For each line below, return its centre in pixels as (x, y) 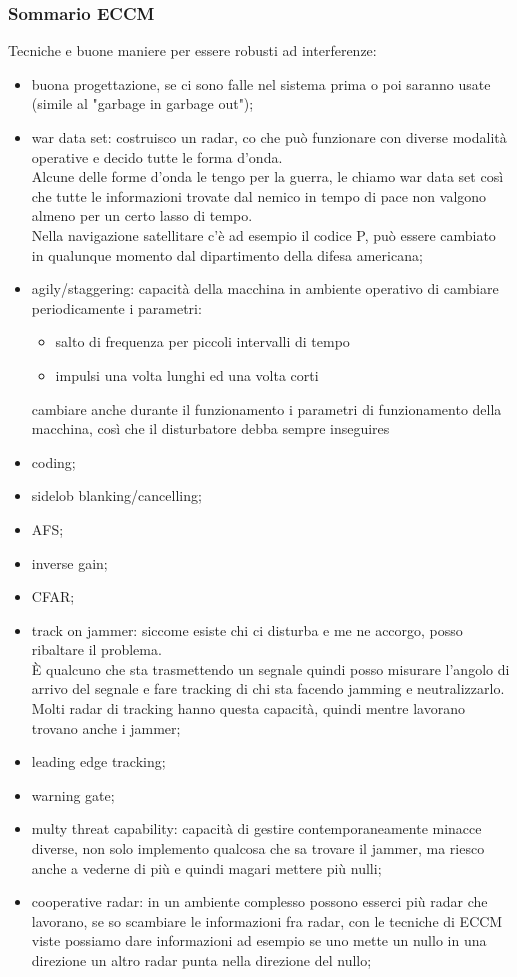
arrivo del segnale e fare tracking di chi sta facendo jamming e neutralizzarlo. (268, 688)
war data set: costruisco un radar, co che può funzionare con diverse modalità (269, 137)
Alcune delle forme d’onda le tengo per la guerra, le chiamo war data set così (267, 176)
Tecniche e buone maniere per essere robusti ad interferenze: (192, 50)
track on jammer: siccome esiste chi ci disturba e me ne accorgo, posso (247, 629)
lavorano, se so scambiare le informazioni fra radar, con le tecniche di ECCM (267, 920)
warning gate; (73, 794)
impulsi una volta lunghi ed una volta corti (187, 374)
